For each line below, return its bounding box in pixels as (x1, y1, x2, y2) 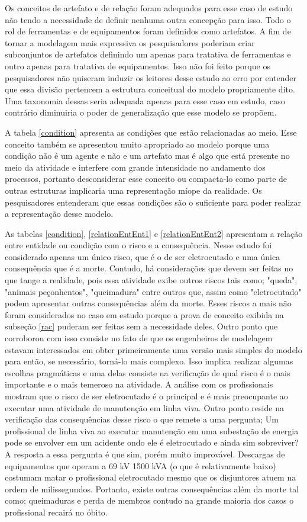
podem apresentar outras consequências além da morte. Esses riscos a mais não (5, 297, 292, 309)
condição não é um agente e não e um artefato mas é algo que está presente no (5, 149, 290, 162)
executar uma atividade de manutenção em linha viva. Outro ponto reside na (5, 401, 284, 414)
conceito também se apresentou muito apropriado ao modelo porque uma (5, 137, 270, 150)
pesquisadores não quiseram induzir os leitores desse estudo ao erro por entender (5, 71, 296, 84)
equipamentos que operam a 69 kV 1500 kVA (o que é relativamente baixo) (5, 459, 276, 472)
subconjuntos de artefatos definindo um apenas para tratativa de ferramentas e (5, 48, 291, 60)
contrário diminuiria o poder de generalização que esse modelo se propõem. (5, 106, 277, 119)
